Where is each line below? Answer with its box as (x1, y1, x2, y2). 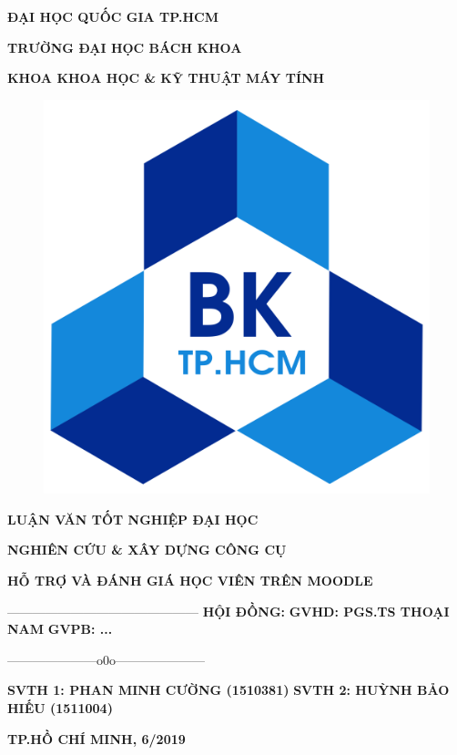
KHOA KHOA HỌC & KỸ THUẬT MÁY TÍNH (7, 68, 325, 87)
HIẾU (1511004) (7, 698, 113, 717)
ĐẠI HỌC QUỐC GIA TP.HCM (7, 7, 218, 26)
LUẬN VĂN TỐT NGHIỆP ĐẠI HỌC (7, 509, 259, 528)
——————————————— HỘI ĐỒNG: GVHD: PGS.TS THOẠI (7, 601, 450, 620)
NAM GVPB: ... (7, 619, 113, 638)
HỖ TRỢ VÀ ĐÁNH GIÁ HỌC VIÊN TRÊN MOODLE (7, 571, 373, 589)
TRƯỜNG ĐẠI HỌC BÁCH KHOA (7, 37, 242, 56)
